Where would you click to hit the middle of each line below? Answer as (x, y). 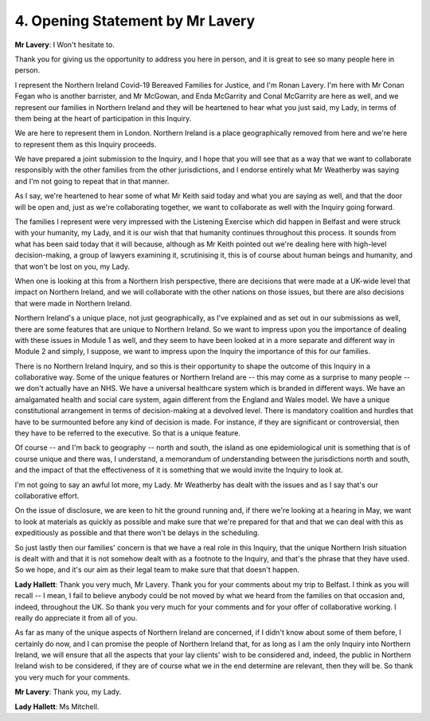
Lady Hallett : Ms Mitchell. (57, 707)
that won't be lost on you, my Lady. (72, 266)
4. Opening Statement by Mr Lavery (135, 21)
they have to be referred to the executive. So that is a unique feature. (127, 433)
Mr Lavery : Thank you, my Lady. (68, 692)
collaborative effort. (47, 496)
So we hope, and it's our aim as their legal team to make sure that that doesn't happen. (157, 569)
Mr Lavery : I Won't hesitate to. (64, 45)
